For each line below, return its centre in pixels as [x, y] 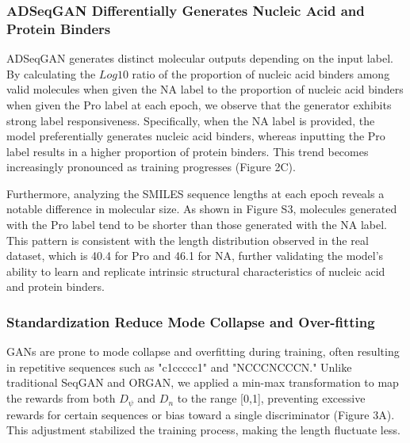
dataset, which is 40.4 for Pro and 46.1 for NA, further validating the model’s [195, 256]
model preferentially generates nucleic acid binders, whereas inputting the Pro [196, 136]
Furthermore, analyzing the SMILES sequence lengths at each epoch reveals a [195, 193]
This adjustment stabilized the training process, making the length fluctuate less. [203, 430]
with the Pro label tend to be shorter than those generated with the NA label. [197, 225]
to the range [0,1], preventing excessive [271, 398]
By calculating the [51, 73]
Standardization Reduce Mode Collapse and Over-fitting [191, 321]
